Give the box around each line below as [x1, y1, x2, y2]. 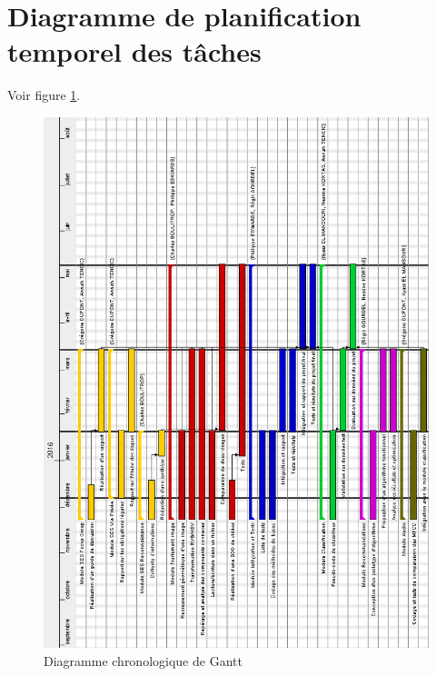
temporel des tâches [7, 33, 262, 70]
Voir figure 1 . [7, 85, 81, 104]
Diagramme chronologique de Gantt [44, 651, 243, 670]
